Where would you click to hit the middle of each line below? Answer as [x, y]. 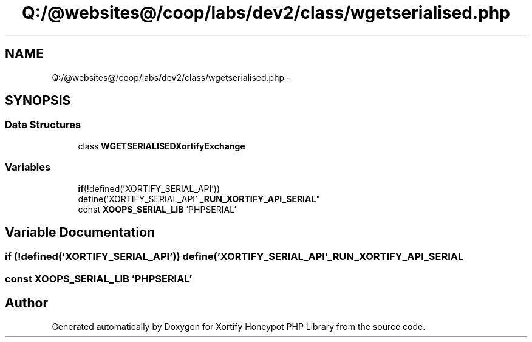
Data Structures [43, 125]
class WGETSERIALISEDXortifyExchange [162, 146]
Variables [28, 167]
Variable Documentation [80, 232]
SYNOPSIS [38, 101]
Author [26, 303]
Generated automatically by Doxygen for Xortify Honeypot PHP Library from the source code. [239, 326]
